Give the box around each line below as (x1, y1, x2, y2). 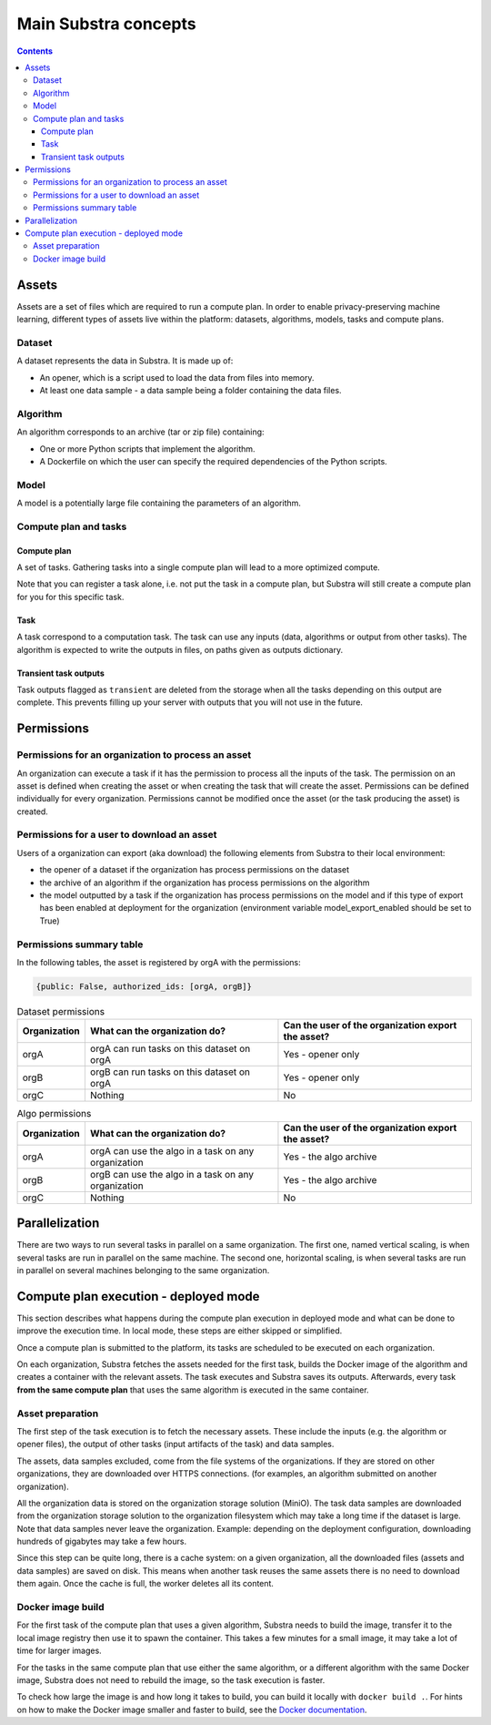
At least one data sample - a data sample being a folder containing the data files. (39, 385, 342, 396)
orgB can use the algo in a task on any (89, 1168, 255, 1180)
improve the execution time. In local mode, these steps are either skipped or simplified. (16, 1325, 343, 1336)
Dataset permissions (16, 1005, 105, 1018)
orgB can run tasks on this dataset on (89, 1066, 250, 1078)
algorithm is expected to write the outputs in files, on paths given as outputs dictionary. (16, 644, 344, 655)
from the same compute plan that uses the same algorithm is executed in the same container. (16, 1384, 369, 1395)
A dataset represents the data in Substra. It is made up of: (16, 355, 234, 366)
